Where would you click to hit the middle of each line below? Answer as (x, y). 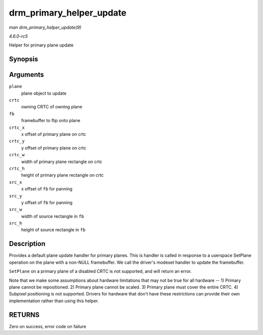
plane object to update (44, 93)
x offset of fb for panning (47, 189)
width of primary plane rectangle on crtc (62, 162)
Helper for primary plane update (41, 45)
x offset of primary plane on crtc (54, 134)
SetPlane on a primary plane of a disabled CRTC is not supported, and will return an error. (100, 272)
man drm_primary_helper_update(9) (45, 27)
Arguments (27, 75)
